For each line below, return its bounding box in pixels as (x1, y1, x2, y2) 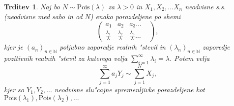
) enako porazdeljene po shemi (90, 11, 181, 21)
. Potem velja (169, 53, 210, 63)
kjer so (4, 84, 24, 94)
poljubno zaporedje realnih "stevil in (59, 42, 166, 52)
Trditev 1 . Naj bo (4, 1, 60, 11)
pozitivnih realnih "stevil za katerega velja (4, 53, 128, 63)
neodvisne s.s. (185, 1, 226, 11)
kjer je (4, 42, 23, 52)
